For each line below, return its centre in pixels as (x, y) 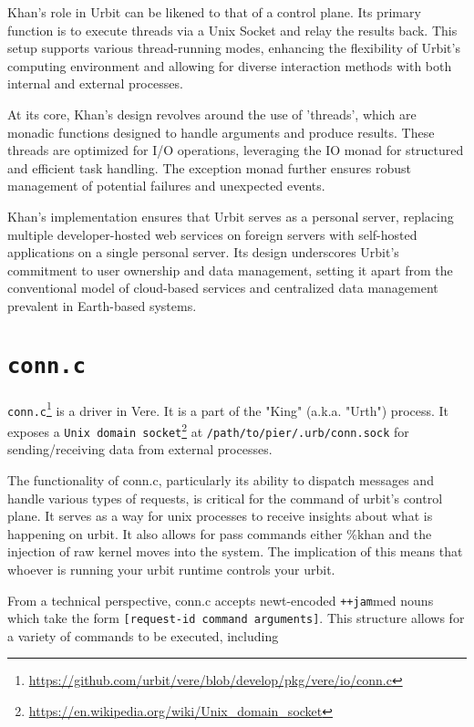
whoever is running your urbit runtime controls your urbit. (171, 569)
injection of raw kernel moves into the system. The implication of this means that (235, 551)
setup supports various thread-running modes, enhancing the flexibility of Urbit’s (234, 48)
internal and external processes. (95, 83)
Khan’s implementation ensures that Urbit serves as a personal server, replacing (231, 216)
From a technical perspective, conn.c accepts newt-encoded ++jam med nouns (221, 600)
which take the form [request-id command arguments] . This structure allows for (236, 618)
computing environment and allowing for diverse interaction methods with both (230, 65)
